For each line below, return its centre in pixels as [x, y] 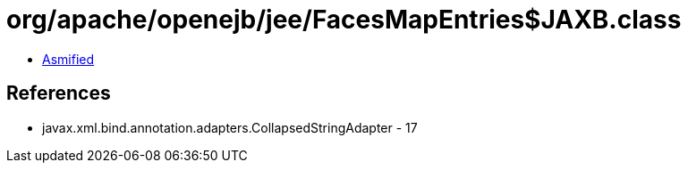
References [59, 93]
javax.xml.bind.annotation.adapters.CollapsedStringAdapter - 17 [230, 127]
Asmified [68, 59]
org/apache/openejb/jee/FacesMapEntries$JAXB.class [344, 20]
